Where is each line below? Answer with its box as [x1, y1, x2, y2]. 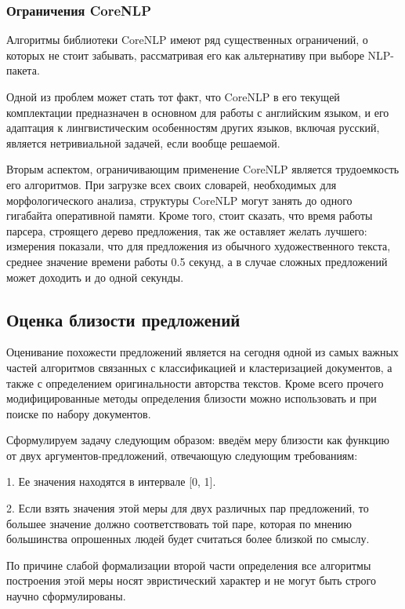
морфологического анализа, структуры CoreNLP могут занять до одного [6, 191, 353, 208]
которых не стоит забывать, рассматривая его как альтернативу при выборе [6, 46, 364, 63]
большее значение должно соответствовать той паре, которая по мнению [6, 515, 353, 531]
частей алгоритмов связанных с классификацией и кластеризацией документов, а [6, 359, 392, 375]
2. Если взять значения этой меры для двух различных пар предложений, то [6, 500, 369, 516]
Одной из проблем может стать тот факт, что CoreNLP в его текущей [6, 89, 340, 104]
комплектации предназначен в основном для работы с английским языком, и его [6, 104, 389, 120]
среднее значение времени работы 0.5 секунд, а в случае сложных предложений [6, 253, 388, 269]
